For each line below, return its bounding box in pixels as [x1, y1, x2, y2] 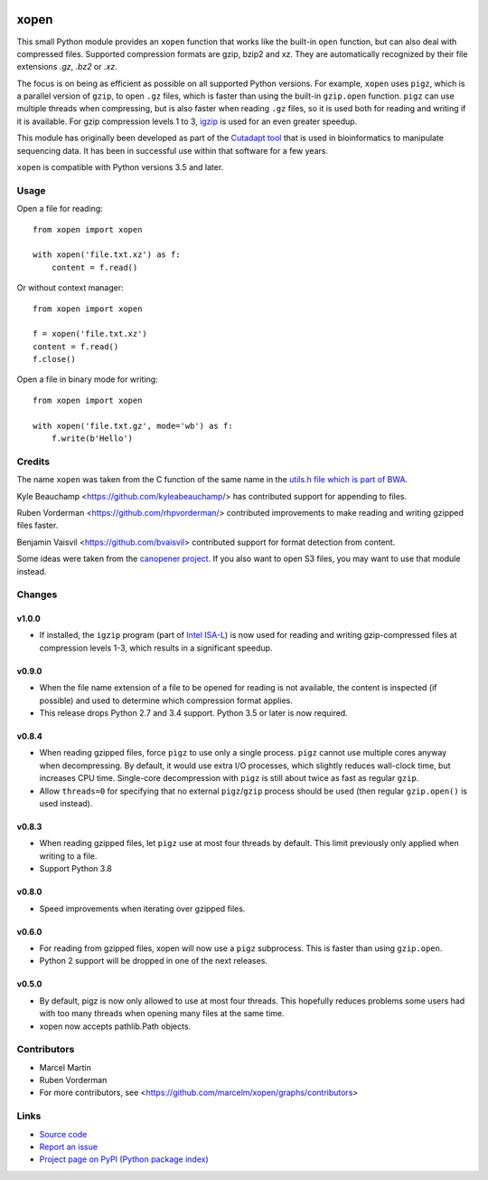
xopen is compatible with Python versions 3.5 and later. [16, 162, 224, 173]
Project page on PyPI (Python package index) [39, 1154, 210, 1165]
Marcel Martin [39, 1061, 92, 1072]
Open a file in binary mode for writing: [16, 374, 158, 385]
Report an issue [39, 1141, 99, 1152]
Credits [16, 455, 50, 468]
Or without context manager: [16, 282, 124, 293]
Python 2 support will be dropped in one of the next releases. [39, 956, 268, 966]
